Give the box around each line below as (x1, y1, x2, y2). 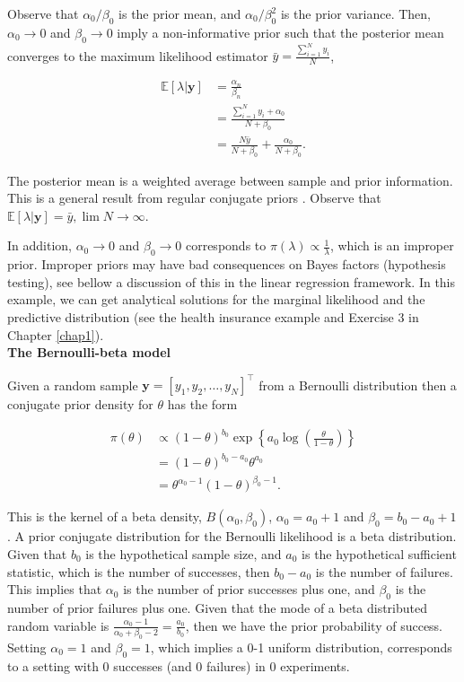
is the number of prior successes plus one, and (123, 580, 375, 599)
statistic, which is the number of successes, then (7, 562, 270, 581)
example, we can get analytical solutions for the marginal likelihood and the (7, 290, 425, 309)
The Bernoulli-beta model (7, 343, 171, 362)
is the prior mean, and (118, 4, 241, 22)
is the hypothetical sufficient (302, 545, 457, 564)
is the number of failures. (315, 562, 453, 581)
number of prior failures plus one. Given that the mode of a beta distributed (7, 599, 428, 616)
